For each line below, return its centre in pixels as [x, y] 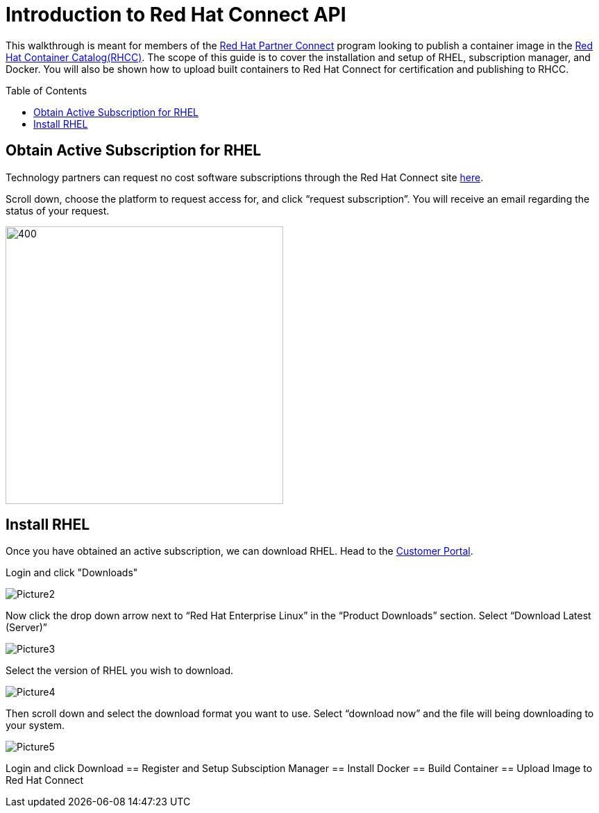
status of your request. [58, 210]
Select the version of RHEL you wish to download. [120, 671]
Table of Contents [47, 90]
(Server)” [27, 628]
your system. [35, 726]
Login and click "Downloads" [72, 573]
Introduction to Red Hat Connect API [176, 15]
